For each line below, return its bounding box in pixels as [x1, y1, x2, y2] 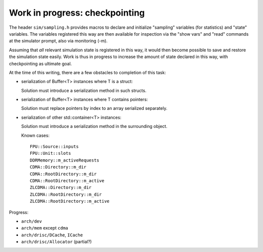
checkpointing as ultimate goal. [9, 61, 72, 66]
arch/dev [21, 218, 42, 224]
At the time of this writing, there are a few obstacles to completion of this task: [9, 69, 166, 75]
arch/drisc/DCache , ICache [21, 232, 83, 238]
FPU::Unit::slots [30, 150, 71, 156]
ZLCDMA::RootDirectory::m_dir [30, 191, 102, 197]
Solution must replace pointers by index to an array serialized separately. [21, 105, 168, 111]
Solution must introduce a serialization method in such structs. [21, 87, 147, 93]
